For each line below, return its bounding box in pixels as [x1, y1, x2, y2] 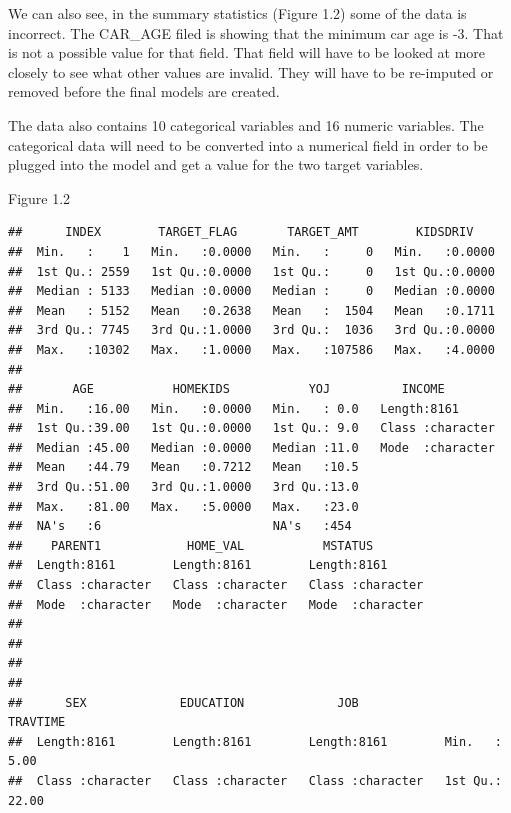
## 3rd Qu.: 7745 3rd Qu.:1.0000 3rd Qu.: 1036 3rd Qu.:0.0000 [8, 323, 495, 338]
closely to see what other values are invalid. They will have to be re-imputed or [8, 61, 494, 82]
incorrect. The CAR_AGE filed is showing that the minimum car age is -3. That [8, 22, 504, 43]
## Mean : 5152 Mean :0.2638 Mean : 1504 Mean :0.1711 [8, 303, 495, 318]
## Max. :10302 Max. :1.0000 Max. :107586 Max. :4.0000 [8, 342, 495, 357]
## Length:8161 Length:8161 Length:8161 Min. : [8, 734, 502, 749]
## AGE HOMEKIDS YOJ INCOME [8, 382, 445, 397]
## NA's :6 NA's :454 [8, 519, 352, 534]
